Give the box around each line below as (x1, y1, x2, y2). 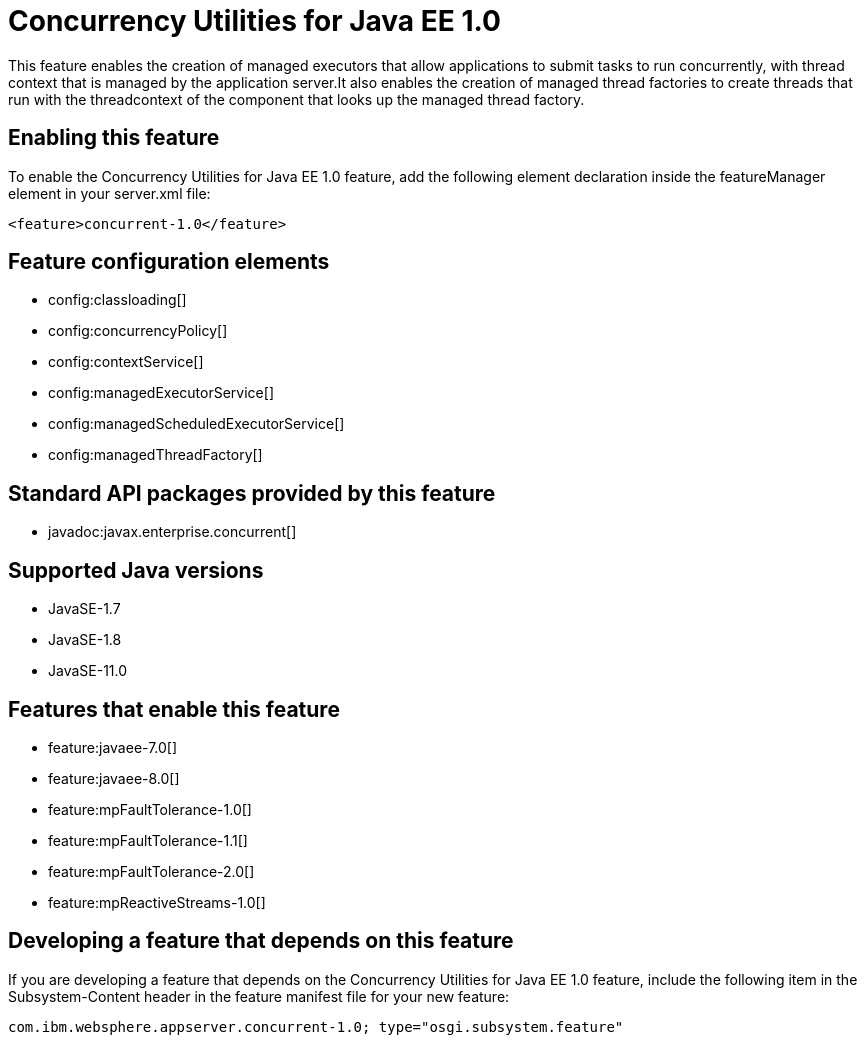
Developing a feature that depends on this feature (8, 928, 514, 954)
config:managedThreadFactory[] (48, 446, 263, 464)
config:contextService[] (48, 353, 204, 371)
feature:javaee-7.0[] (48, 738, 178, 756)
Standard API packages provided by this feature (8, 480, 496, 506)
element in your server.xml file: (8, 184, 211, 202)
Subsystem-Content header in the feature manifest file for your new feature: (8, 987, 510, 1005)
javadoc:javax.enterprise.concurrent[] (48, 523, 297, 541)
